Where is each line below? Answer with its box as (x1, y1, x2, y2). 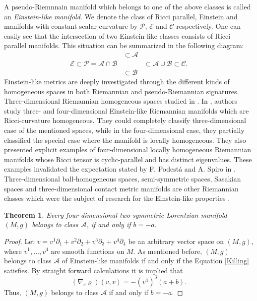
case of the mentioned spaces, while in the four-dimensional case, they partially (4, 125, 245, 135)
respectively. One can (176, 21, 241, 31)
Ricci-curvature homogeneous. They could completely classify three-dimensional (4, 115, 246, 125)
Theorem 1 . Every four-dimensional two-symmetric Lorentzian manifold (4, 209, 227, 220)
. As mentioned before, (133, 245, 202, 256)
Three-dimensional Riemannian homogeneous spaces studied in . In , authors (4, 96, 238, 106)
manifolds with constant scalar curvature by (4, 21, 138, 31)
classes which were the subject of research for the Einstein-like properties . (4, 193, 230, 203)
